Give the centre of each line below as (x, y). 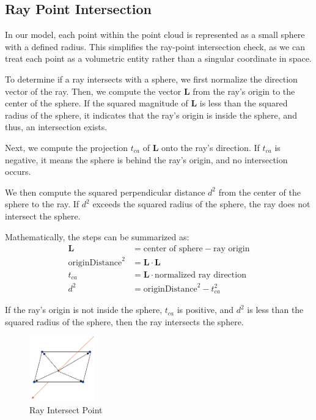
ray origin (231, 249)
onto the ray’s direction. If (211, 147)
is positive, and (205, 310)
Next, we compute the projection (67, 147)
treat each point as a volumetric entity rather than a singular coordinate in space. (158, 58)
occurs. (18, 171)
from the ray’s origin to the (244, 91)
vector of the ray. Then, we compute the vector (93, 91)
